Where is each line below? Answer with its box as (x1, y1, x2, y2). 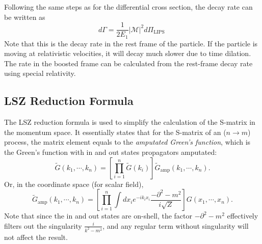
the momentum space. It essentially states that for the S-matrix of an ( (4, 126, 226, 137)
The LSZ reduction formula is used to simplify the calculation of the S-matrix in (4, 117, 255, 127)
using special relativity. (4, 68, 76, 78)
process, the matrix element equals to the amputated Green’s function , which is (4, 137, 251, 147)
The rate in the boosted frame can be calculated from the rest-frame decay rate (4, 58, 253, 68)
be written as (4, 11, 45, 22)
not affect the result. (4, 231, 68, 242)
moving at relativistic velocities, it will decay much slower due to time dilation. (4, 48, 251, 59)
